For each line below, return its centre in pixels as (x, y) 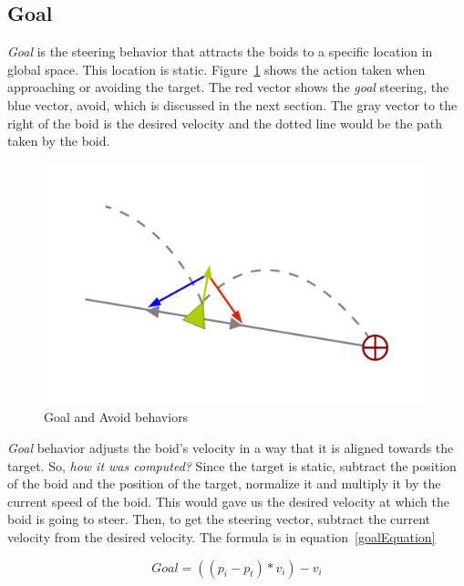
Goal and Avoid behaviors (116, 417)
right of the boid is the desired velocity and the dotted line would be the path (225, 123)
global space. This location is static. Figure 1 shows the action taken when (217, 69)
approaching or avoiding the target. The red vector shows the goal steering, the (228, 87)
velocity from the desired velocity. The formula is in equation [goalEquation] (222, 536)
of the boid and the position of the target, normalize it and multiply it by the (224, 483)
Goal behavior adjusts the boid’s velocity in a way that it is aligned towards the (231, 447)
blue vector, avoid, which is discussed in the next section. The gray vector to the (232, 104)
